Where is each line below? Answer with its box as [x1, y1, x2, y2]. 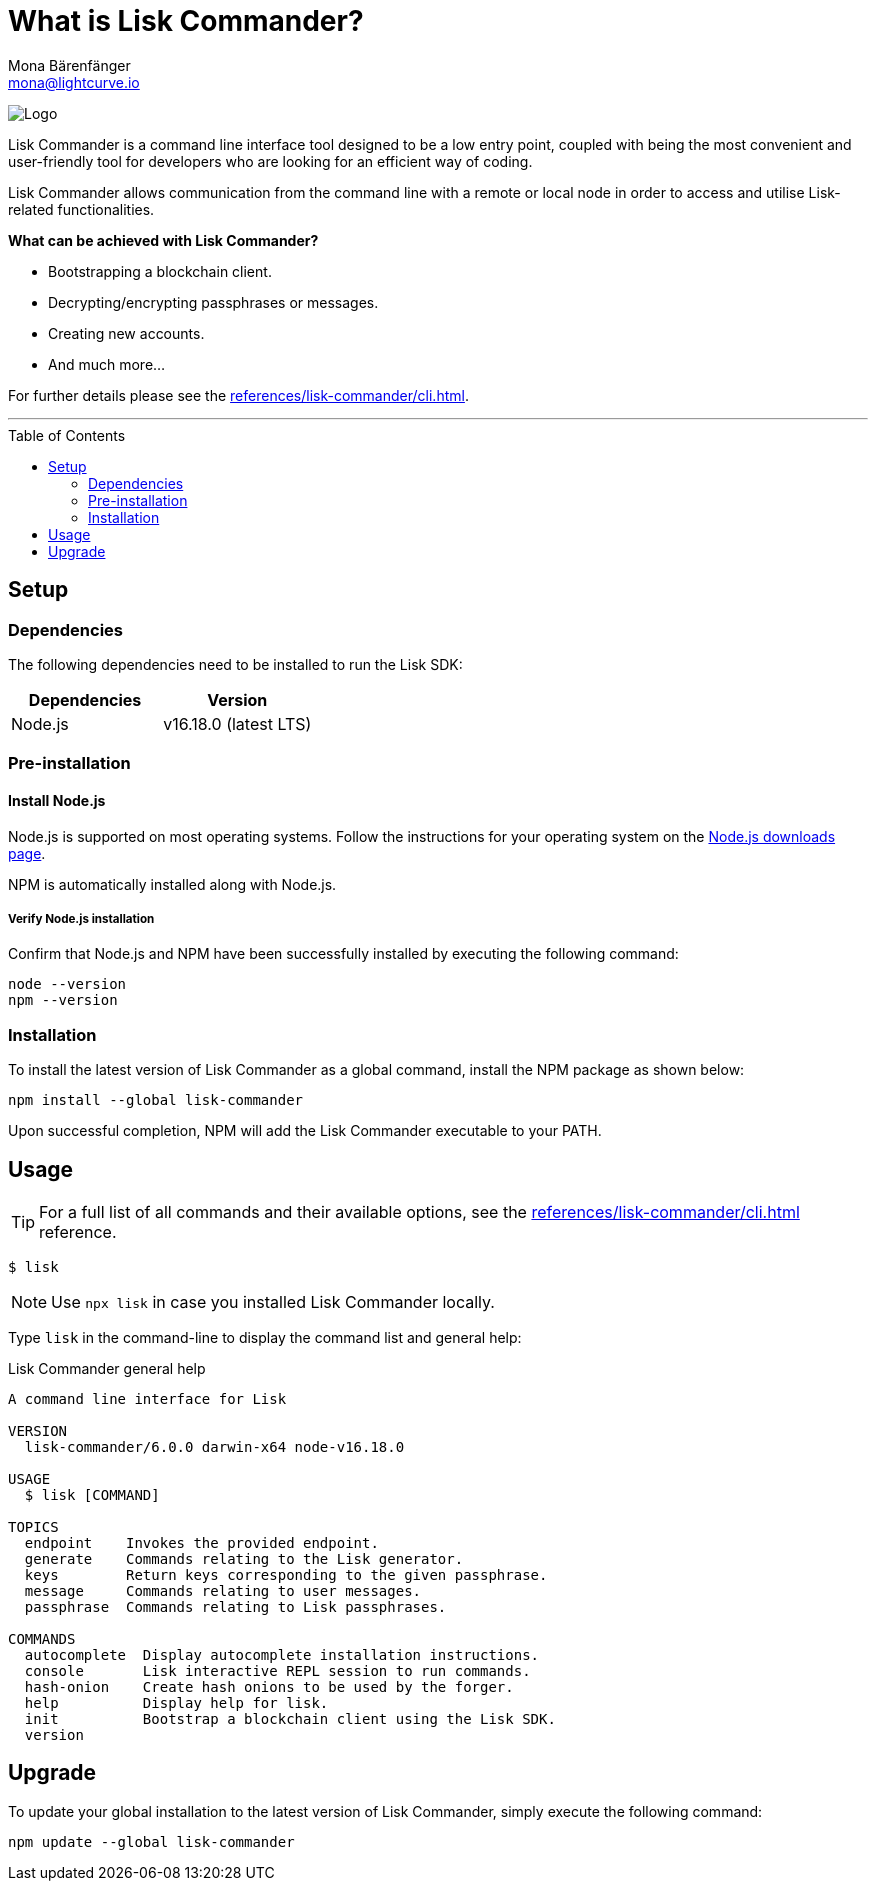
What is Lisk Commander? [8, 4, 364, 38]
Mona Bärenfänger [8, 56, 131, 74]
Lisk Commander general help [8, 1359, 206, 1377]
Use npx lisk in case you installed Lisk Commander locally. [51, 1291, 495, 1312]
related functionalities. [8, 200, 155, 218]
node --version [8, 976, 127, 993]
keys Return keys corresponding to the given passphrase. [24, 1566, 548, 1583]
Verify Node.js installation [8, 911, 155, 926]
